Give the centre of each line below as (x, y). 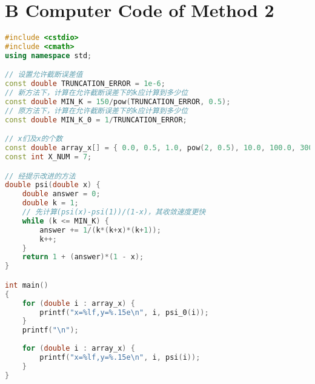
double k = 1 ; (50, 203)
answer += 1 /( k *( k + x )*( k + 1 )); (100, 230)
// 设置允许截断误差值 (44, 75)
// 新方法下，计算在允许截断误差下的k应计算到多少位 (97, 93)
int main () (27, 285)
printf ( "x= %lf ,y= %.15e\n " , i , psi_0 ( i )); (124, 312)
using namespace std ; (48, 55)
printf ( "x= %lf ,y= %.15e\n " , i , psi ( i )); (120, 357)
